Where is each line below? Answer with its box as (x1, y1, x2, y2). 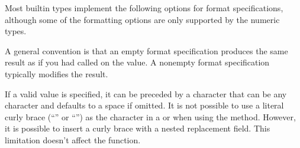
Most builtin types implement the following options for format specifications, (5, 2, 283, 14)
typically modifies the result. (5, 67, 108, 80)
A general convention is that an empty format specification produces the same (5, 44, 288, 57)
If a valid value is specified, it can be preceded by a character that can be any (5, 87, 287, 100)
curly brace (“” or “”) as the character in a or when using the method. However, (5, 110, 296, 123)
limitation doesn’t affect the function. (5, 133, 141, 146)
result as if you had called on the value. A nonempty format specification (5, 56, 270, 68)
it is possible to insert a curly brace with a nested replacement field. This (5, 122, 270, 134)
